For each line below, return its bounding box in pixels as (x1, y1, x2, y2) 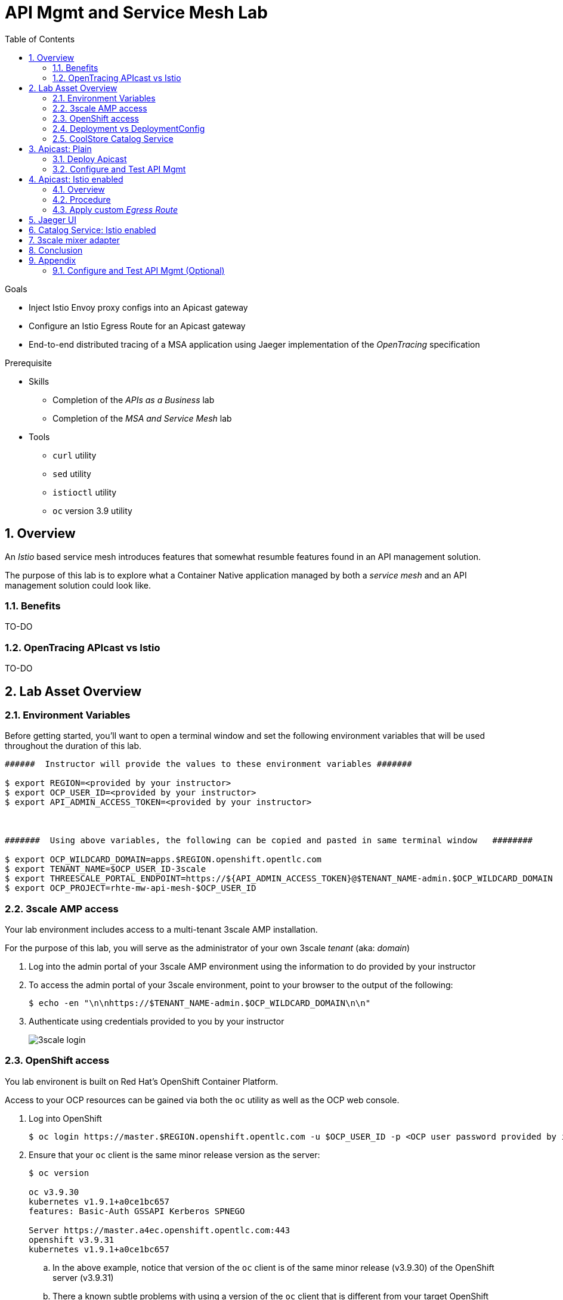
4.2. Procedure (52, 194, 111, 205)
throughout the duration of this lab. (5, 741, 142, 751)
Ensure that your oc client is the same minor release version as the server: (29, 1149, 320, 1160)
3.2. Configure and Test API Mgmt (52, 163, 186, 174)
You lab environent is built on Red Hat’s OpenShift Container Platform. (5, 1076, 279, 1087)
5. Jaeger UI (29, 214, 77, 225)
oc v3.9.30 (29, 1187, 79, 1197)
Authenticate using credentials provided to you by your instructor (29, 1016, 284, 1027)
